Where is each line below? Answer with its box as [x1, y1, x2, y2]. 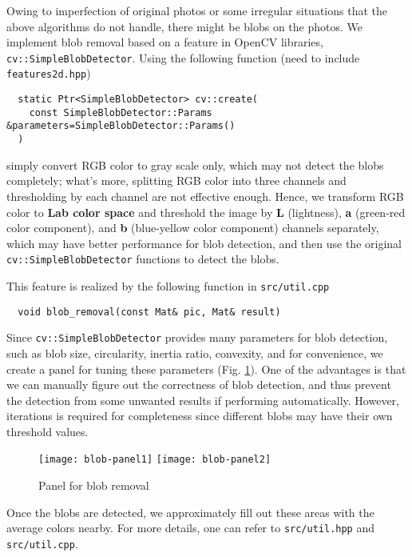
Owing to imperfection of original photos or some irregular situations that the [6, 2, 387, 18]
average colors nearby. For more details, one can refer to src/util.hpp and [6, 519, 375, 536]
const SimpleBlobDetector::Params [29, 106, 212, 118]
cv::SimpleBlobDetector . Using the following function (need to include [6, 49, 360, 66]
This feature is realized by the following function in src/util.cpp [6, 277, 330, 294]
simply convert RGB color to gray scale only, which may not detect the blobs [6, 156, 384, 173]
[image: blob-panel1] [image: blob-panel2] [38, 454, 271, 466]
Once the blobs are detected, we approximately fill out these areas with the [6, 503, 374, 520]
